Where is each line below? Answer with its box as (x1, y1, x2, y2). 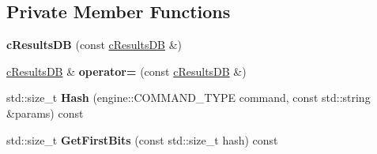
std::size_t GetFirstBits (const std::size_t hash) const (6, 131, 278, 148)
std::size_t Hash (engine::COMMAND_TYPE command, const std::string (6, 89, 371, 106)
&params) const (6, 104, 84, 121)
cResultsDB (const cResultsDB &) (6, 36, 183, 53)
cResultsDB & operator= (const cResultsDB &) (6, 62, 247, 79)
